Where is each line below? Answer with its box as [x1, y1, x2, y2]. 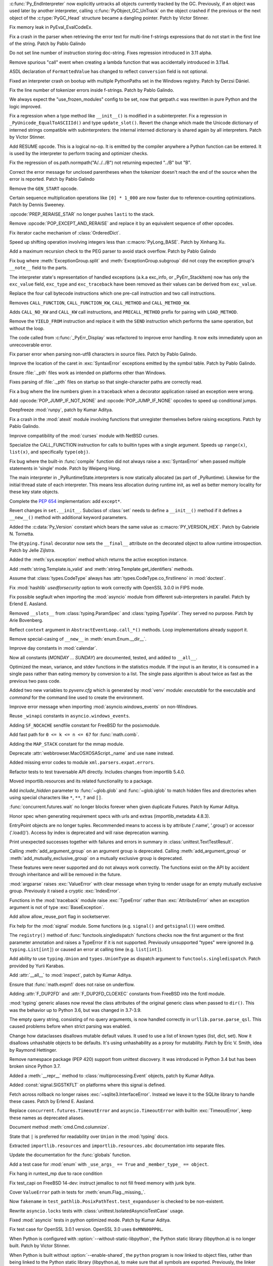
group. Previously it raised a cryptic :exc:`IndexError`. [9, 888, 121, 894]
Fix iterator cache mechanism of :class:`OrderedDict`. [9, 229, 121, 235]
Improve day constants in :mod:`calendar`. [9, 645, 98, 651]
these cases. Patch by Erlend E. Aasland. [9, 1098, 95, 1104]
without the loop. [9, 325, 45, 331]
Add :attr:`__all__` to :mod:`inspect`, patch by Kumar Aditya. [9, 972, 132, 978]
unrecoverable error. [9, 342, 53, 348]
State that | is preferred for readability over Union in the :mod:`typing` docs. [9, 1133, 169, 1139]
